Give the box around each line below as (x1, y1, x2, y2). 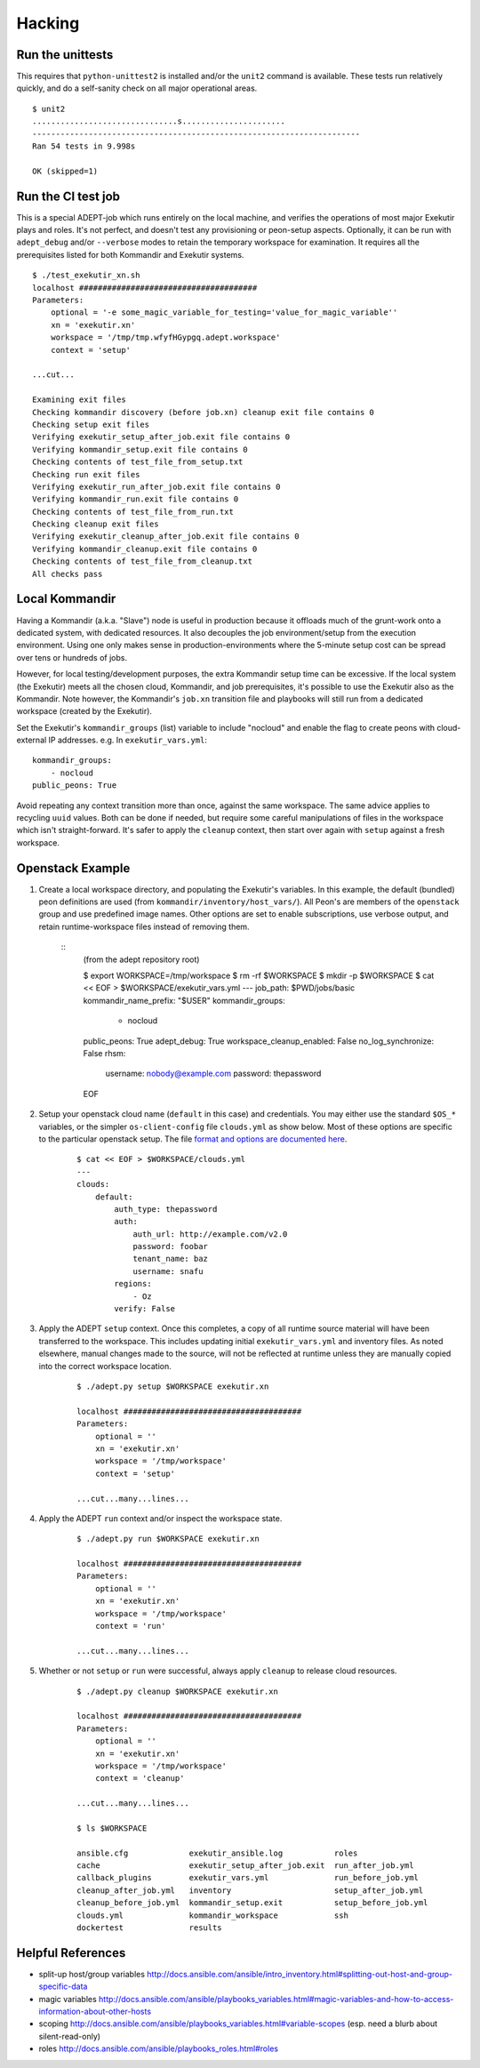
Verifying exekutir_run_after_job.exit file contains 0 (32, 481, 281, 492)
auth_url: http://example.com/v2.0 (132, 1229, 288, 1239)
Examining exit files (32, 395, 126, 405)
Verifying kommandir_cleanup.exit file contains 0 (32, 543, 258, 554)
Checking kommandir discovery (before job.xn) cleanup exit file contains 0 (32, 407, 375, 417)
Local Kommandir (16, 591, 116, 606)
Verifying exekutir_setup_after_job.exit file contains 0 (32, 432, 291, 442)
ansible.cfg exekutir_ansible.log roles (76, 1848, 358, 1858)
